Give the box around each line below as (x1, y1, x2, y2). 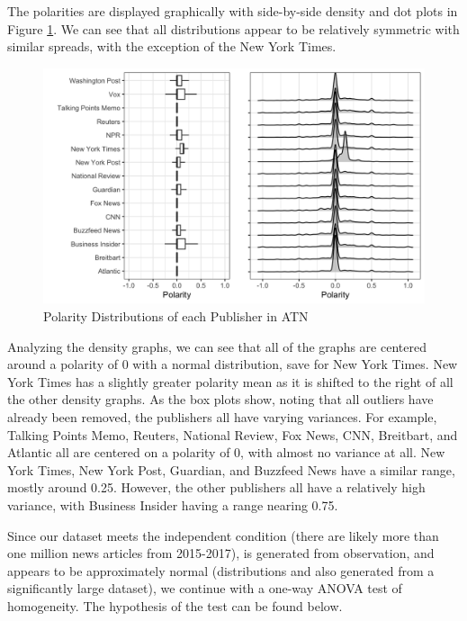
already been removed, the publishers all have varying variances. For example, (7, 408, 437, 427)
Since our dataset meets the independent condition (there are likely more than (7, 526, 439, 544)
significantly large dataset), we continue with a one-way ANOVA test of (7, 579, 402, 598)
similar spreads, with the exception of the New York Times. (7, 37, 337, 56)
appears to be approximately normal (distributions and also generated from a (7, 561, 435, 580)
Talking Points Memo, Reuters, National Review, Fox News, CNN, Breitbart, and (7, 425, 458, 444)
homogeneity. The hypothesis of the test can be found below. (7, 596, 343, 615)
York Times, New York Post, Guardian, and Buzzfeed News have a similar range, (7, 460, 455, 479)
